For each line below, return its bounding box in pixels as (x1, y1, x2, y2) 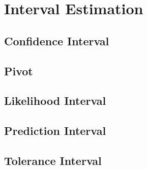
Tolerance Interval (4, 152, 102, 168)
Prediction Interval (4, 123, 106, 138)
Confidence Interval (4, 33, 109, 48)
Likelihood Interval (4, 93, 106, 108)
